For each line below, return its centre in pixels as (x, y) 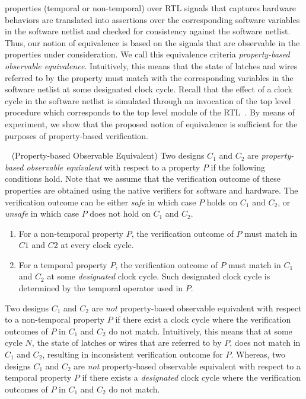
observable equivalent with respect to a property (113, 167)
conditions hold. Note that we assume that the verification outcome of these (143, 178)
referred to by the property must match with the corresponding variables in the (149, 77)
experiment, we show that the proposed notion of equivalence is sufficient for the (151, 123)
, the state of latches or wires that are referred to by (127, 342)
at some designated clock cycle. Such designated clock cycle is (159, 276)
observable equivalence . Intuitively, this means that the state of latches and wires (151, 65)
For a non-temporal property (71, 233)
